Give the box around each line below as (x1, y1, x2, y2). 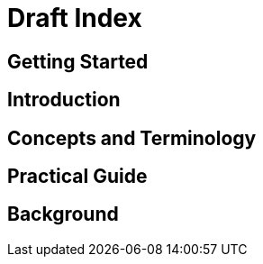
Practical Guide (7, 165, 148, 188)
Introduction (7, 88, 121, 112)
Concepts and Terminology (7, 126, 257, 150)
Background (7, 203, 119, 226)
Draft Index (7, 3, 142, 33)
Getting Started (7, 50, 149, 73)
